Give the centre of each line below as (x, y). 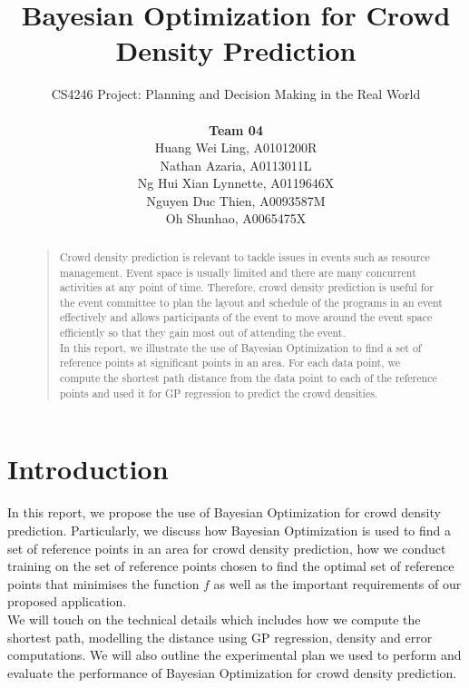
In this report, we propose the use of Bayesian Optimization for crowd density (224, 512)
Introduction (88, 469)
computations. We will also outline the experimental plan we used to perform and (234, 655)
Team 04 (236, 129)
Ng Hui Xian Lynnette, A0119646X (236, 183)
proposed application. (67, 601)
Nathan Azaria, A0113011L (236, 165)
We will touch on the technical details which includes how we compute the (214, 619)
